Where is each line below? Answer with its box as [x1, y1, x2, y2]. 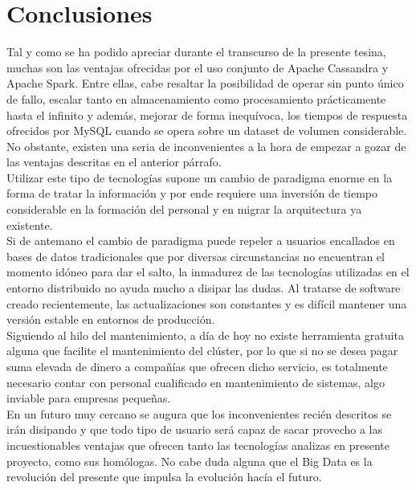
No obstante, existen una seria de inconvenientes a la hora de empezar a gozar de [6, 137, 406, 154]
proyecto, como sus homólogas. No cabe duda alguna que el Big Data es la [6, 452, 373, 469]
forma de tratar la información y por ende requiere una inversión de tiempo [6, 185, 378, 202]
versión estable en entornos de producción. [6, 311, 215, 328]
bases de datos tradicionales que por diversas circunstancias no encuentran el [6, 247, 385, 264]
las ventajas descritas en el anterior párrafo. [6, 153, 222, 170]
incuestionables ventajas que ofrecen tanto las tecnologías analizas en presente [6, 436, 389, 453]
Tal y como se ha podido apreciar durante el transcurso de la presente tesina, [6, 43, 386, 60]
